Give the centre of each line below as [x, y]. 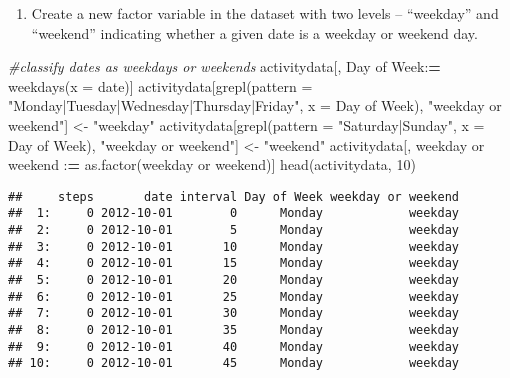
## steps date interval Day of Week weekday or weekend [234, 196]
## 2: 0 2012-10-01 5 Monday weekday [234, 230]
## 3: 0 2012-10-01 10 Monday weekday [234, 246]
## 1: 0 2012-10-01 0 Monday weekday [234, 213]
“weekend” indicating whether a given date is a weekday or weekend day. [254, 32]
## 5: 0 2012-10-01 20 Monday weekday [234, 280]
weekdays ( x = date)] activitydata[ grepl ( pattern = [160, 85]
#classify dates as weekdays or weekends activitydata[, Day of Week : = [224, 66]
